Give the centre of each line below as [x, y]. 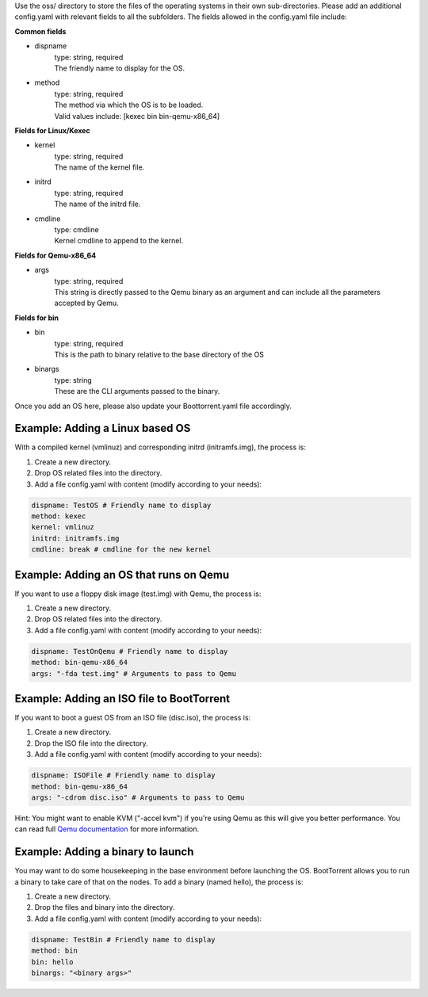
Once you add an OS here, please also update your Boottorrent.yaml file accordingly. [153, 406]
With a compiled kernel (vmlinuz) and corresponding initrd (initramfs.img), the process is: [160, 447]
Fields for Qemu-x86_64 [55, 255]
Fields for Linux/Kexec [52, 130]
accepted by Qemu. [86, 303]
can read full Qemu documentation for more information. [107, 829]
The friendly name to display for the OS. [120, 68]
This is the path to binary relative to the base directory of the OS [159, 354]
